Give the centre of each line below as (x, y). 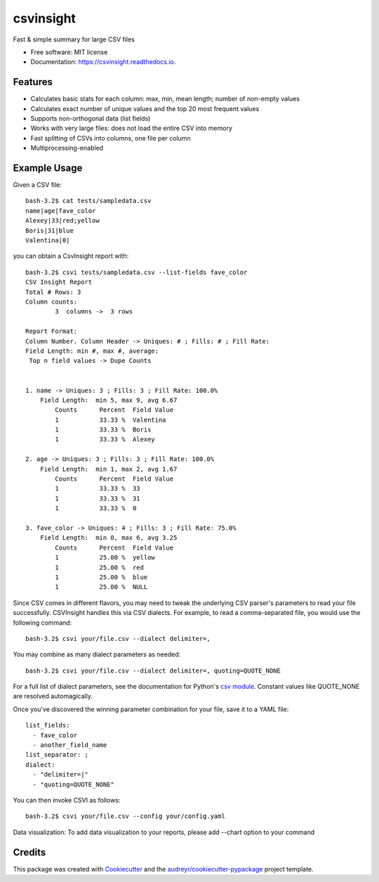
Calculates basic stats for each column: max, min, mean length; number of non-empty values (165, 99)
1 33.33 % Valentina (111, 420)
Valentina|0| (48, 240)
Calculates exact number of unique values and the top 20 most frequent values (145, 108)
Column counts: (52, 302)
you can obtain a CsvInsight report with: (71, 256)
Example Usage (48, 168)
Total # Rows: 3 (53, 292)
